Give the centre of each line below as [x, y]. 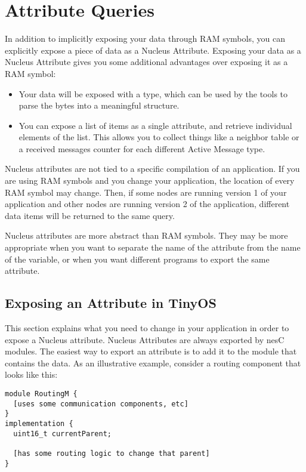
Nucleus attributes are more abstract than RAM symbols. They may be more [146, 235]
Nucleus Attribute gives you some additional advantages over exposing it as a [146, 62]
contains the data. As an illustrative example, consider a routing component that [153, 363]
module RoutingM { [41, 394]
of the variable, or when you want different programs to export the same [137, 259]
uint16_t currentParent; [62, 434]
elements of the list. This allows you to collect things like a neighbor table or [159, 137]
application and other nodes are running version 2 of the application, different [147, 204]
